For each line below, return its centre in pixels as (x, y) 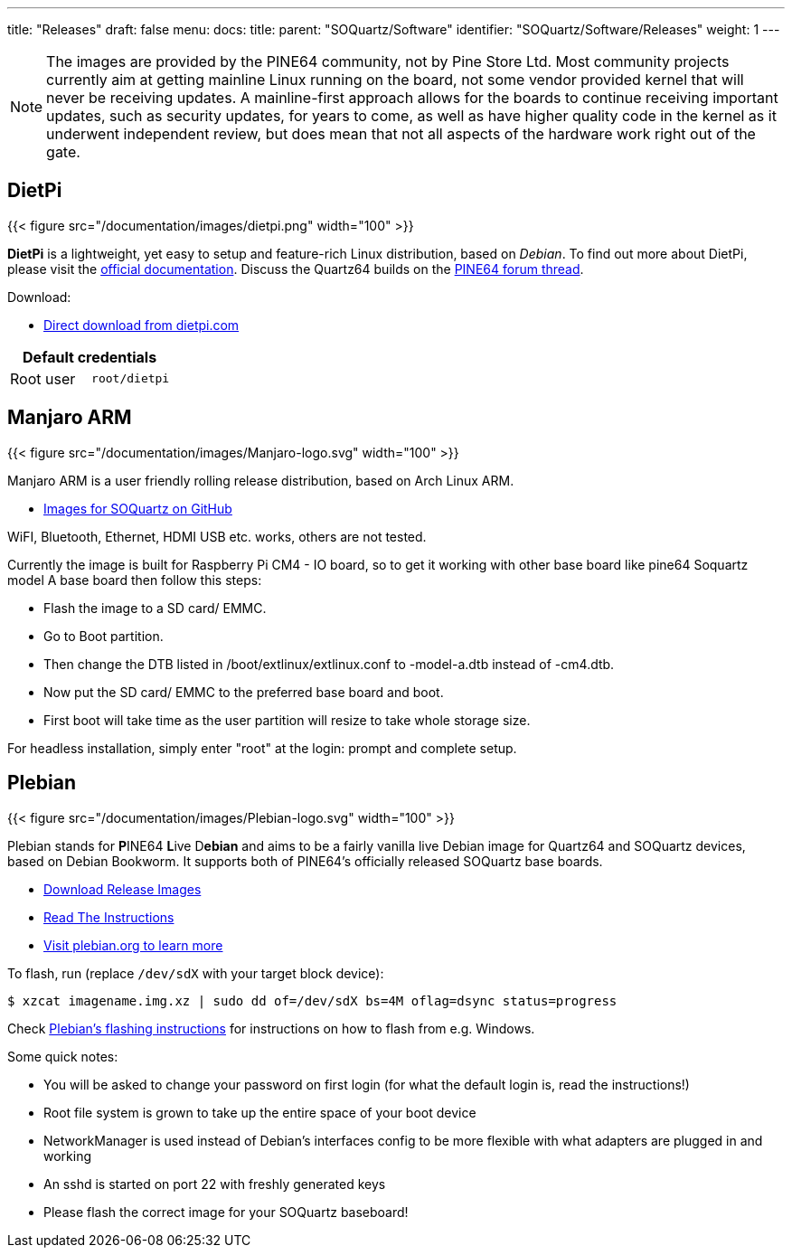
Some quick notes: (63, 1056)
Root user (43, 378)
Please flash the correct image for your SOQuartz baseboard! (226, 1212)
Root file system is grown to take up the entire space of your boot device (260, 1112)
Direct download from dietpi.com (141, 325)
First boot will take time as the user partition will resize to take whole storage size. (287, 720)
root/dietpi (131, 379)
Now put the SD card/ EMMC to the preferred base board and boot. (244, 692)
